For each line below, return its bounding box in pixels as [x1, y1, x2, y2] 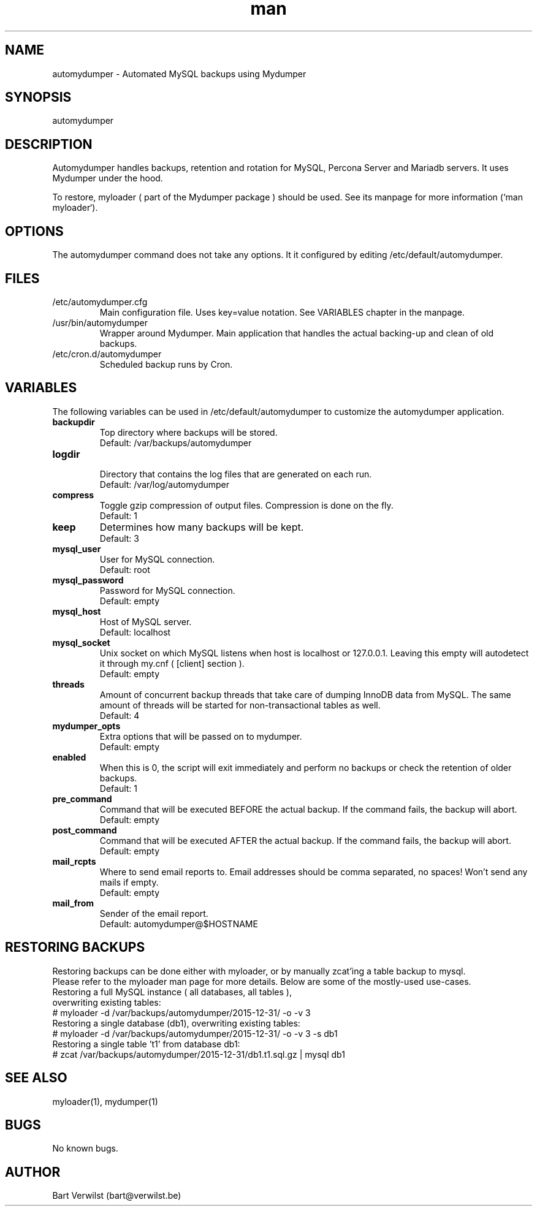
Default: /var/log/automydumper [99, 479, 230, 490]
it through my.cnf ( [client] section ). [99, 658, 245, 669]
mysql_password [52, 574, 124, 585]
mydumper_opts [52, 720, 121, 731]
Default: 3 [99, 533, 139, 544]
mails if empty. [99, 876, 159, 887]
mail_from [52, 897, 94, 908]
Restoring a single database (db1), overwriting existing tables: [52, 1017, 300, 1028]
